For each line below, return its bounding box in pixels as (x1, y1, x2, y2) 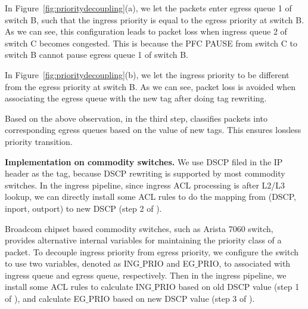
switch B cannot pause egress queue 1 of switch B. (5, 48, 188, 61)
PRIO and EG (142, 257, 195, 270)
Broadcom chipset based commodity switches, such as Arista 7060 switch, (5, 222, 273, 234)
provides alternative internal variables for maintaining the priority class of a (5, 234, 282, 246)
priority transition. (5, 135, 73, 147)
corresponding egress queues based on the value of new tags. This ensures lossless (5, 123, 301, 136)
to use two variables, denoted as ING (5, 257, 140, 270)
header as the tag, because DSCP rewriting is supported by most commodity (5, 167, 285, 180)
